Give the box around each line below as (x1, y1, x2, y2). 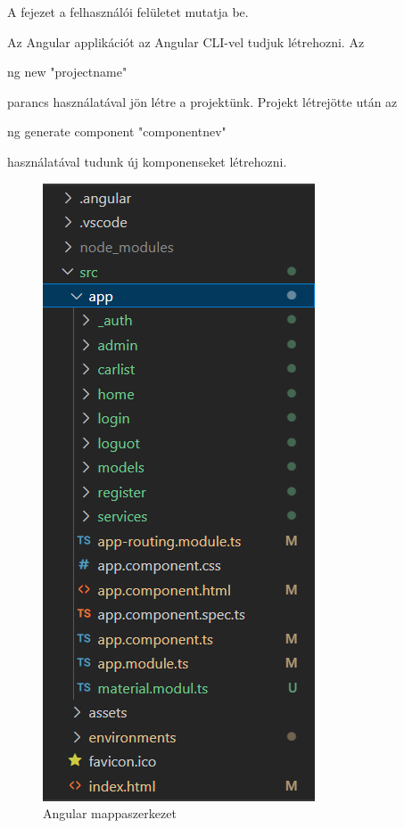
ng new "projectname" (7, 62, 128, 81)
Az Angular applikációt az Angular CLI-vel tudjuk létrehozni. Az (7, 32, 365, 51)
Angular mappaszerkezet (43, 804, 177, 823)
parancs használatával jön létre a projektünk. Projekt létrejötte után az (7, 92, 398, 111)
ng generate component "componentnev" (7, 122, 227, 141)
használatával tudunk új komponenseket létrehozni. (7, 152, 287, 170)
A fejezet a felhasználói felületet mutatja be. (7, 3, 249, 20)
